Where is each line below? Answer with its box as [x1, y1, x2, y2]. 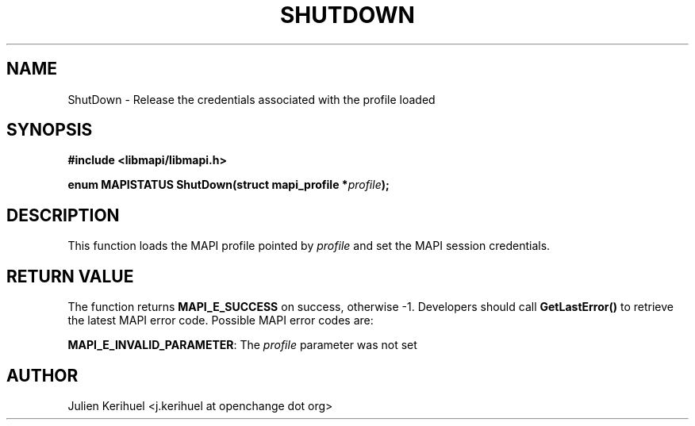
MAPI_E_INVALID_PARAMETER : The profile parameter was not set [67, 338, 417, 352]
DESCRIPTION [6, 205, 120, 225]
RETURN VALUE [6, 266, 134, 286]
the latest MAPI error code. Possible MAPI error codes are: [67, 313, 374, 328]
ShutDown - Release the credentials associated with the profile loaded [67, 92, 436, 106]
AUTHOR [6, 365, 79, 386]
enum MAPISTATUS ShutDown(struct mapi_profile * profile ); [67, 178, 390, 192]
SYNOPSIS [6, 120, 93, 140]
